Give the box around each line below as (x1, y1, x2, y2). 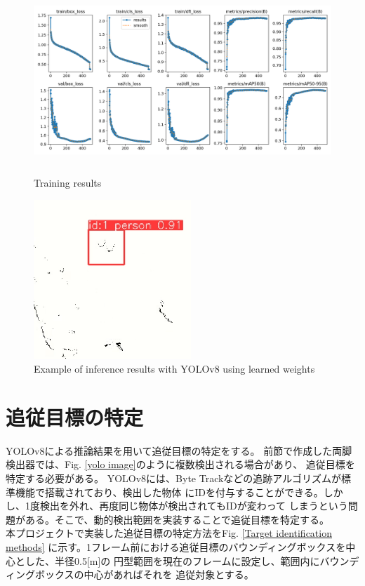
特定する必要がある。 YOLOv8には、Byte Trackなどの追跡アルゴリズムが (6, 471, 341, 486)
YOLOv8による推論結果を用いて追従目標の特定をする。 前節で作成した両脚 (6, 443, 352, 458)
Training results (34, 175, 102, 190)
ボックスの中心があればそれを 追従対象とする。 (34, 567, 254, 582)
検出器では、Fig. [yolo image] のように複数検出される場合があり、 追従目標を (6, 457, 355, 472)
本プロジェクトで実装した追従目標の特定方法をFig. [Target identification (6, 526, 332, 540)
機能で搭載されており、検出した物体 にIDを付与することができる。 (15, 484, 324, 499)
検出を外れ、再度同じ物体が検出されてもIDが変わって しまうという (39, 498, 348, 513)
